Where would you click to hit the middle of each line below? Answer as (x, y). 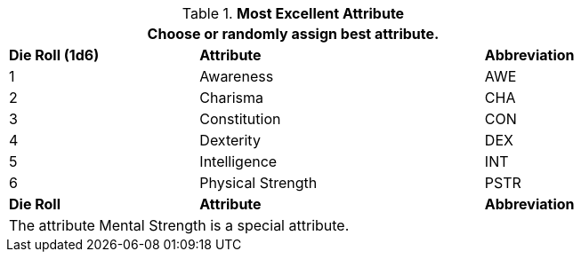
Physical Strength (258, 183)
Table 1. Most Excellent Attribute (293, 13)
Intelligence (238, 161)
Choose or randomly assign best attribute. (293, 34)
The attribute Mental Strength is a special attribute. (179, 225)
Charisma (231, 98)
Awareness (237, 76)
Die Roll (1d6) (54, 55)
